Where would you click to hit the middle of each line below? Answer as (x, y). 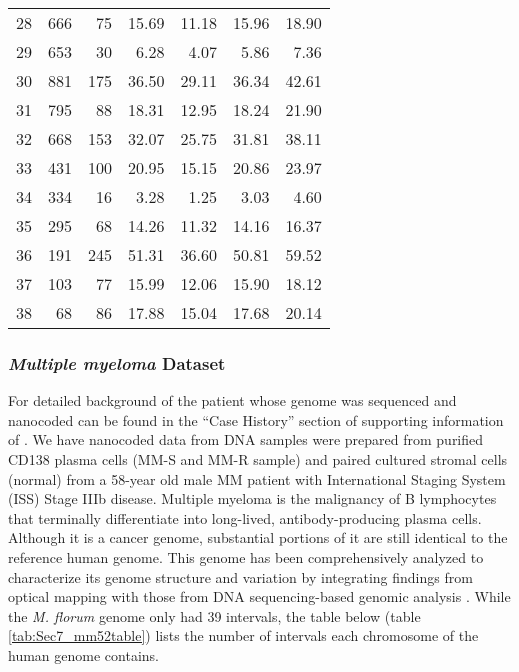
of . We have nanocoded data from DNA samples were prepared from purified (246, 439)
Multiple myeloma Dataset (117, 362)
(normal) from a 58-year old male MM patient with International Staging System (257, 478)
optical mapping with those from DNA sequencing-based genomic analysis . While (259, 596)
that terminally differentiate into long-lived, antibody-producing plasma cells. (245, 517)
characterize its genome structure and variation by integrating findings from (240, 576)
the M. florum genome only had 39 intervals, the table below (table (214, 615)
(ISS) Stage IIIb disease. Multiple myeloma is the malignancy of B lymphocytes (252, 498)
